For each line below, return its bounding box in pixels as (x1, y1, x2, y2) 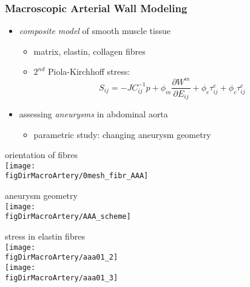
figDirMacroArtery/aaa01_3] (5, 273, 118, 282)
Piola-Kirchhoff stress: (48, 65, 130, 78)
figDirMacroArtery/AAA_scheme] (5, 212, 131, 221)
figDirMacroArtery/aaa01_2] (5, 253, 118, 262)
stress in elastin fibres (5, 230, 85, 243)
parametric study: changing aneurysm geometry (33, 128, 211, 140)
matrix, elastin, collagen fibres (33, 44, 146, 57)
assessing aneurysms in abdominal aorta (19, 108, 168, 120)
